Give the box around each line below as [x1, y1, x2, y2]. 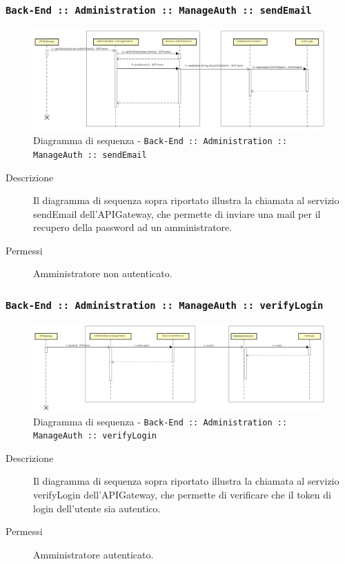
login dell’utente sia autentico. [33, 501, 161, 515]
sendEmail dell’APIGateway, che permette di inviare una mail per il [33, 206, 321, 221]
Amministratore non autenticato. [33, 266, 172, 281]
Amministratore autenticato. [33, 547, 154, 561]
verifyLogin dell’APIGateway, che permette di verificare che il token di [33, 487, 331, 502]
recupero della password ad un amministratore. [33, 220, 233, 234]
